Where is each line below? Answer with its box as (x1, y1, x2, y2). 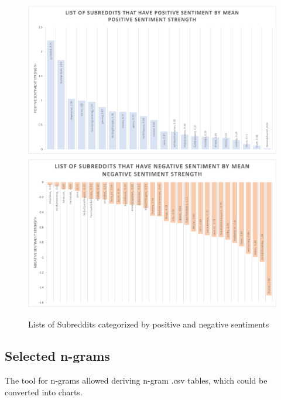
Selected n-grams (5, 347, 110, 365)
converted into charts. (5, 385, 83, 398)
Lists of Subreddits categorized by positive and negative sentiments (28, 318, 269, 330)
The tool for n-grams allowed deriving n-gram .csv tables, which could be (5, 374, 268, 387)
